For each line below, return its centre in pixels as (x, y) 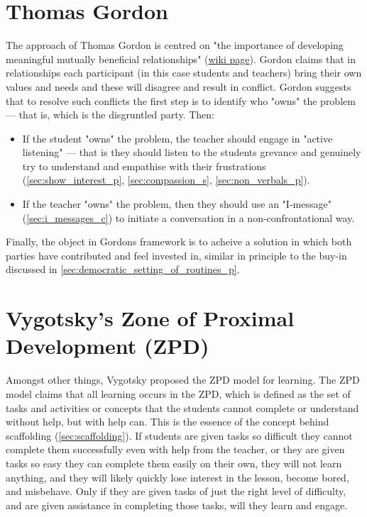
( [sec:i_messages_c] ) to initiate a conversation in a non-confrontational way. (188, 217)
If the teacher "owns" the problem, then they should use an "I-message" (177, 204)
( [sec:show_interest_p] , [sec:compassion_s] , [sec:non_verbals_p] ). (166, 180)
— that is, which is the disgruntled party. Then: (110, 115)
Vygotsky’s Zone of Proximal (150, 318)
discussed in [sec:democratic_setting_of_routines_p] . (123, 269)
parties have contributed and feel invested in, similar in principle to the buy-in (176, 255)
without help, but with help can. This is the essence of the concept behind (168, 422)
